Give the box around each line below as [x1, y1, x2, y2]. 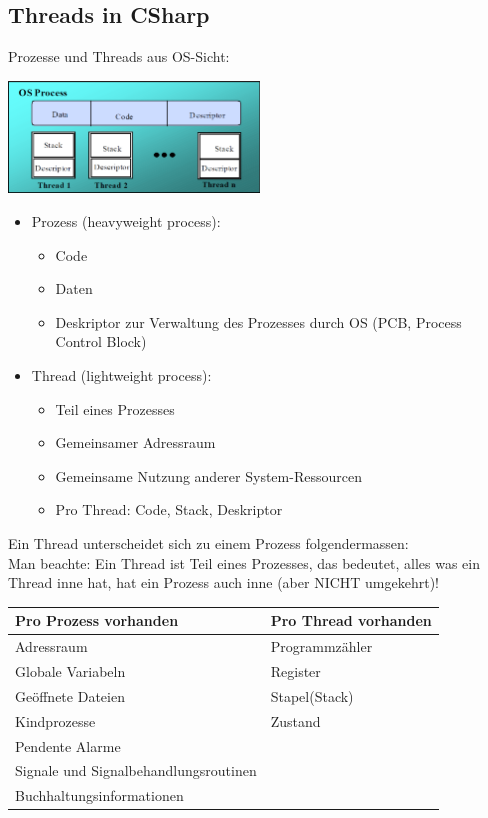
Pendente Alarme [15, 735, 121, 756]
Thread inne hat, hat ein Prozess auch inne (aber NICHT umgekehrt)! [8, 572, 440, 593]
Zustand [270, 710, 321, 731]
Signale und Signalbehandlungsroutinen [15, 760, 257, 781]
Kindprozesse [15, 710, 96, 731]
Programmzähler [270, 636, 373, 657]
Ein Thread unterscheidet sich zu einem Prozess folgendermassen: [8, 533, 409, 554]
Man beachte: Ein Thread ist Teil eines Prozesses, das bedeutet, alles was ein [8, 552, 480, 573]
